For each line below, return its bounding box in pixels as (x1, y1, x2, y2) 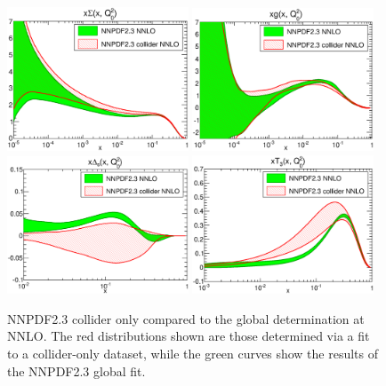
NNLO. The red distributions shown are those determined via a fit (7, 327, 370, 345)
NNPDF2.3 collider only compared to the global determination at (7, 309, 365, 327)
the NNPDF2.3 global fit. (7, 361, 146, 380)
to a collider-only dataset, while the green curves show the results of (7, 343, 379, 362)
